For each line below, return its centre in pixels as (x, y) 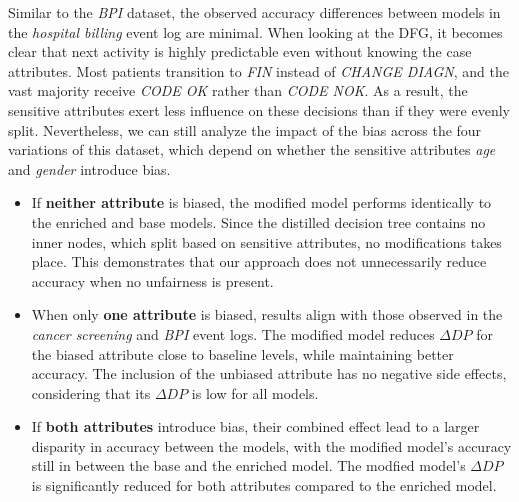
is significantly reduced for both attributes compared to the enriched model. (264, 485)
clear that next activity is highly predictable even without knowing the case (240, 51)
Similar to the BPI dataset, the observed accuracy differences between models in (254, 12)
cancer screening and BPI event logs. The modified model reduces (233, 333)
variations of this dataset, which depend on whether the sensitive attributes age (252, 149)
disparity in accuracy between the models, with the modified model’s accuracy (271, 445)
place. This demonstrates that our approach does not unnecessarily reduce (259, 261)
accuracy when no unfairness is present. (152, 280)
